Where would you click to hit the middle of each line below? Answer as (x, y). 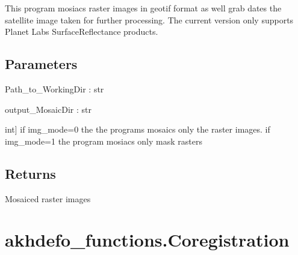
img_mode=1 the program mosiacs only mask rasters (104, 141)
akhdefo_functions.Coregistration (147, 240)
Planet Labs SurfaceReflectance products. (82, 31)
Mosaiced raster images (48, 198)
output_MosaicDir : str (48, 109)
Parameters (41, 64)
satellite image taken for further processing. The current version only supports (149, 19)
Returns (30, 173)
